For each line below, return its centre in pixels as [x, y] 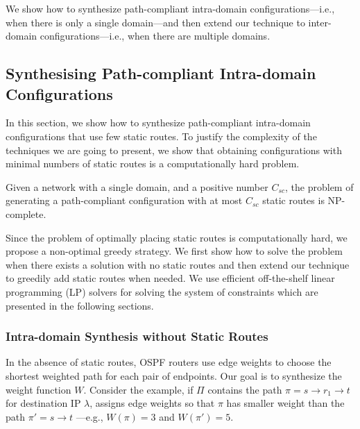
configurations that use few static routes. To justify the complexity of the [161, 136]
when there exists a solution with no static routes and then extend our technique [178, 264]
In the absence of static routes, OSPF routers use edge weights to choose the [169, 362]
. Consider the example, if [138, 389]
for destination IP [43, 403]
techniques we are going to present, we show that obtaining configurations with [174, 150]
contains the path [245, 389]
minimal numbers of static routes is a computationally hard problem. [153, 163]
